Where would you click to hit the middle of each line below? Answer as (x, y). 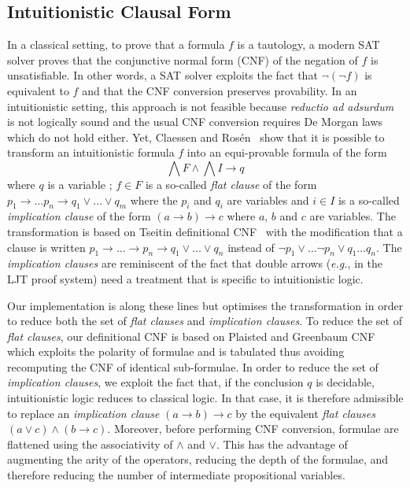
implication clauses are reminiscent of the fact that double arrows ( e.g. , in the (195, 263)
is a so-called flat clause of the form (231, 184)
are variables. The (353, 216)
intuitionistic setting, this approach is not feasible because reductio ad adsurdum (201, 106)
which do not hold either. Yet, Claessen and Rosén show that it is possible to (196, 137)
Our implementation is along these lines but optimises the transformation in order (205, 305)
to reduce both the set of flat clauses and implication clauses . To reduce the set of (205, 321)
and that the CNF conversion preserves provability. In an (220, 90)
